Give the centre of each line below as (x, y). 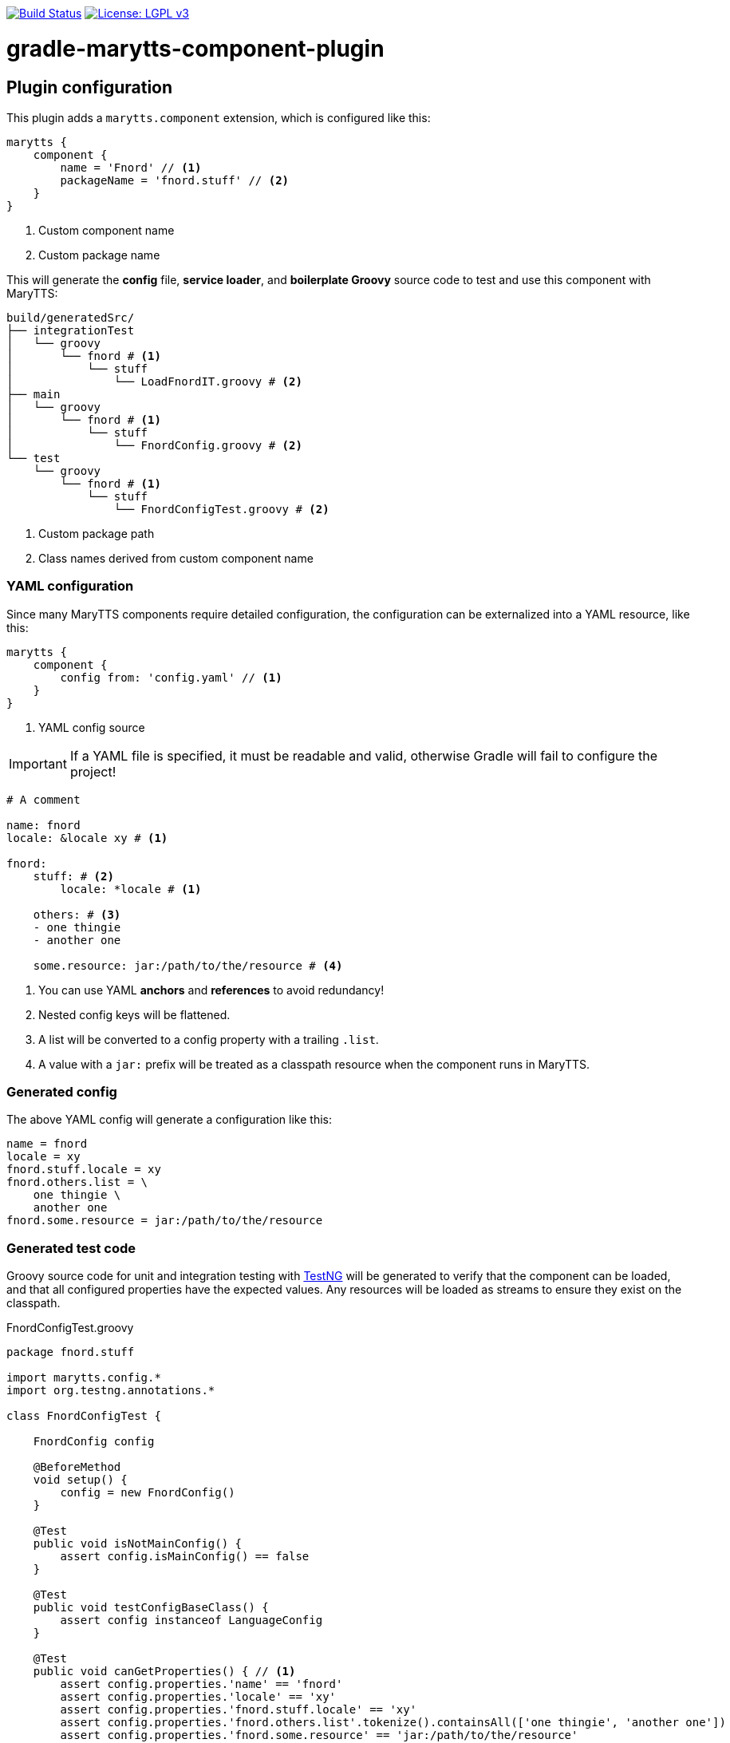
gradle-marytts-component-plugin (195, 48)
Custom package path (97, 533)
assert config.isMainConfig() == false (185, 1557)
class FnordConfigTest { (84, 1416)
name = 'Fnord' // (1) (131, 167)
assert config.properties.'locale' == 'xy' (198, 1697)
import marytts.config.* (84, 1378)
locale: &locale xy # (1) (87, 838)
